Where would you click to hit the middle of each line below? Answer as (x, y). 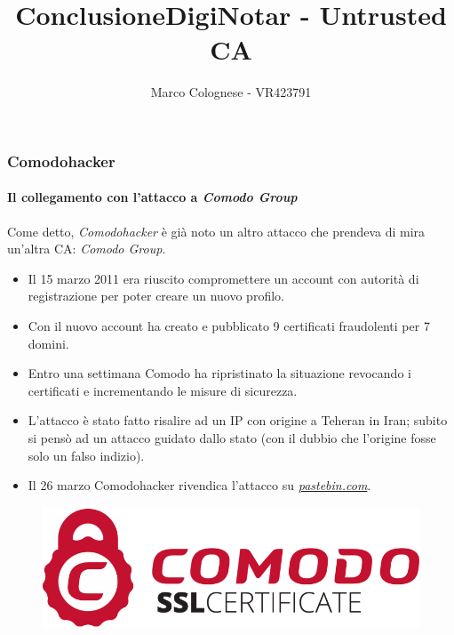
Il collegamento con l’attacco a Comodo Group (152, 197)
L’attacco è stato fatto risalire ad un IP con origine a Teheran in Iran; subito (238, 420)
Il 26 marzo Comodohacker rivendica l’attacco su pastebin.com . (199, 485)
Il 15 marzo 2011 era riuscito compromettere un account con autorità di (223, 278)
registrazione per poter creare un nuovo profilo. (156, 296)
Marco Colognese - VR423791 (231, 92)
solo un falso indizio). (86, 455)
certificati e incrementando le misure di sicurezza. (163, 390)
